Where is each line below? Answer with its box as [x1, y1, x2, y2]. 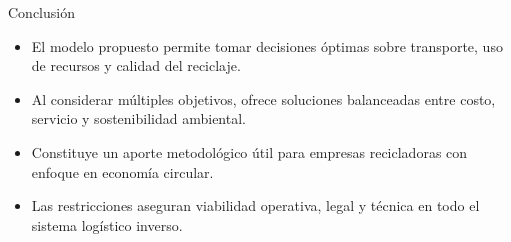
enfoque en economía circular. [31, 161, 214, 182]
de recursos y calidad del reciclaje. [31, 55, 241, 76]
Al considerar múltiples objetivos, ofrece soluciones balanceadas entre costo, [31, 88, 496, 109]
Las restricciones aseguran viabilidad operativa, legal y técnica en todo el [31, 195, 480, 216]
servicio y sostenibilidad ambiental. [31, 108, 246, 129]
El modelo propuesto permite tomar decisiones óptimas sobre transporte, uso [31, 35, 503, 56]
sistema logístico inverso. [31, 214, 183, 235]
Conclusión [8, 2, 75, 22]
